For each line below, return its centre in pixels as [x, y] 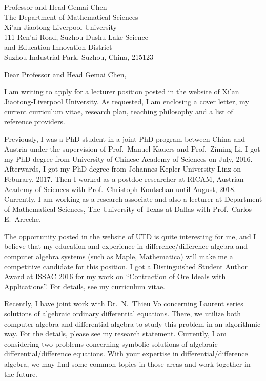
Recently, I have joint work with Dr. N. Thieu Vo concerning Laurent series [124, 303]
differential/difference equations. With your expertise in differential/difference [126, 354]
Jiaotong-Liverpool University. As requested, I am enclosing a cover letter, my [127, 101]
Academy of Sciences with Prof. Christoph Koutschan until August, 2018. [120, 189]
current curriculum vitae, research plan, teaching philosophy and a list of [119, 111]
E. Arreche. [23, 219]
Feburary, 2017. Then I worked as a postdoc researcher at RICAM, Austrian [124, 178]
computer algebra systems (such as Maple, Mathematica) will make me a [119, 256]
